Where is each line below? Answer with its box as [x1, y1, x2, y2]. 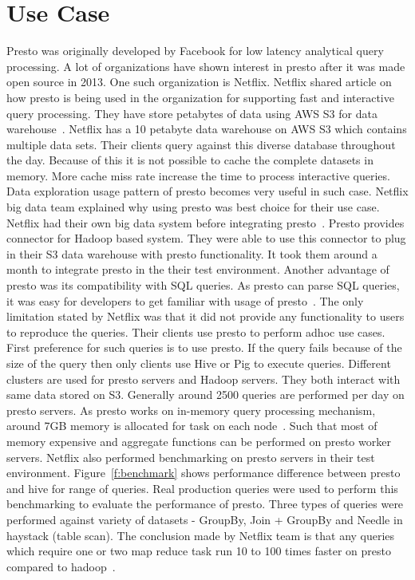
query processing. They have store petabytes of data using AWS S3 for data [6, 105, 377, 121]
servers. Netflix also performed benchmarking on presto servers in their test [6, 448, 375, 465]
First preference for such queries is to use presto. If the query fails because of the [6, 339, 402, 356]
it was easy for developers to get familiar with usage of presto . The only [6, 292, 364, 309]
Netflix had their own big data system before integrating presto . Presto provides [6, 214, 405, 231]
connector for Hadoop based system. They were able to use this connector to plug [6, 230, 406, 247]
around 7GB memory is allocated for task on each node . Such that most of [6, 417, 377, 434]
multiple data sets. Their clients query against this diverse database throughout [6, 136, 396, 152]
